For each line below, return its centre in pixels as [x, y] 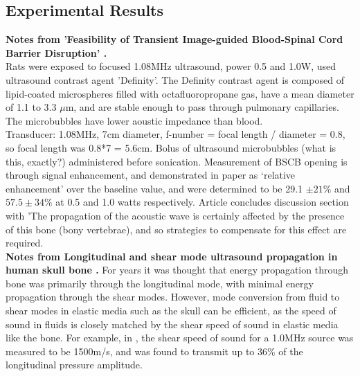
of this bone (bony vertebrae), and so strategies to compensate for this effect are [176, 229]
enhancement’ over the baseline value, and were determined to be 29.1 [154, 188]
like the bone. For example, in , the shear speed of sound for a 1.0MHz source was [180, 338]
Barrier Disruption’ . [56, 52]
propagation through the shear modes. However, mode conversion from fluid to [173, 297]
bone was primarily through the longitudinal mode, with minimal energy [160, 283]
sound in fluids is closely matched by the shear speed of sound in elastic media [172, 324]
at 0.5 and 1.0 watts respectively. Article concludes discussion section [202, 202]
